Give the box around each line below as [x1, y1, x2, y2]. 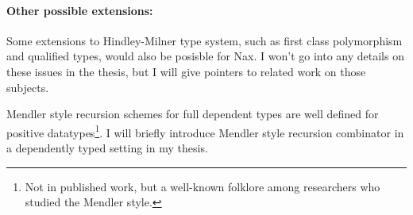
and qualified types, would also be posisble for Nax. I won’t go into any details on [6, 48, 404, 64]
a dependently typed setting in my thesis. [6, 140, 208, 156]
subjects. [6, 79, 49, 95]
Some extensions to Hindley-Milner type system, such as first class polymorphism [6, 32, 403, 48]
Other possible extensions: [6, 2, 153, 18]
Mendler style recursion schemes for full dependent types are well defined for [6, 106, 379, 122]
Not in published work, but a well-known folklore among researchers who [25, 178, 380, 194]
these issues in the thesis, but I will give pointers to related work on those [6, 63, 366, 79]
